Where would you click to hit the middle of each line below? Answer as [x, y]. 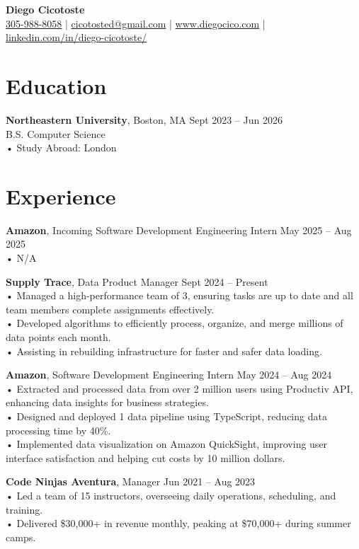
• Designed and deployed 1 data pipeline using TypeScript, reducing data [166, 416]
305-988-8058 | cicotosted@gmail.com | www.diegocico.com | [136, 23]
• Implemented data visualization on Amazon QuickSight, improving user [167, 444]
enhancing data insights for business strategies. [107, 402]
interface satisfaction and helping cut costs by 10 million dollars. [146, 457]
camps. [21, 537]
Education [56, 85]
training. [24, 509]
